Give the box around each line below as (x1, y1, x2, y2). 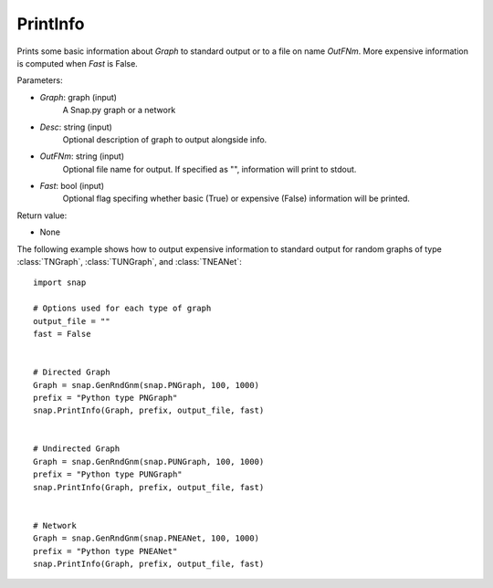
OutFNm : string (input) (39, 151, 125, 162)
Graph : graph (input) (39, 91, 118, 102)
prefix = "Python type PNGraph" (33, 393, 178, 403)
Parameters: (16, 75, 63, 86)
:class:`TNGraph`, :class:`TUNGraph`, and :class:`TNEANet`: (16, 257, 242, 268)
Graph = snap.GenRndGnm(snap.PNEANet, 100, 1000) (33, 533, 260, 543)
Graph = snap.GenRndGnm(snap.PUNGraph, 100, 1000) (33, 457, 265, 467)
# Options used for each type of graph (33, 303, 212, 314)
